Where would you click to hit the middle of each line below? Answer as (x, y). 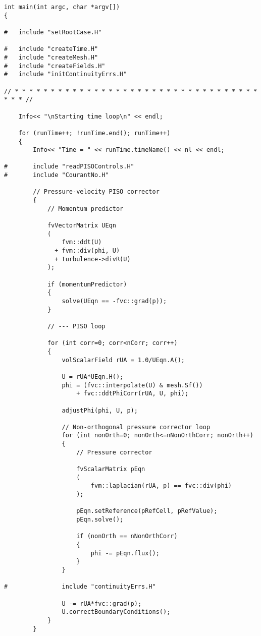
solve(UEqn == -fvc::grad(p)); (114, 301)
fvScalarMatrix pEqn (111, 469)
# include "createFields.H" (55, 66)
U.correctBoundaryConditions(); (116, 612)
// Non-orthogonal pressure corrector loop (136, 427)
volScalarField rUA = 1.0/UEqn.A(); (123, 360)
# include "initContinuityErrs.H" (66, 74)
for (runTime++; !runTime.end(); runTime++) (94, 133)
